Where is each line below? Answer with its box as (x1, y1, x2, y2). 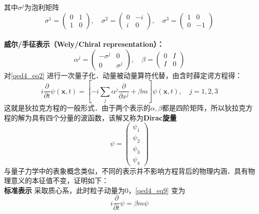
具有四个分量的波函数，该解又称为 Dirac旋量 (31, 112, 177, 122)
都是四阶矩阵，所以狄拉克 (162, 103, 246, 113)
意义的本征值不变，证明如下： (10, 175, 109, 186)
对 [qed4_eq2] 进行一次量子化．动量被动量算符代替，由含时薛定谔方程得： (4, 70, 242, 80)
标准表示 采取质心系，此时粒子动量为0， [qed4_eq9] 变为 (4, 185, 185, 195)
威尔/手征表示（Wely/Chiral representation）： (4, 39, 164, 49)
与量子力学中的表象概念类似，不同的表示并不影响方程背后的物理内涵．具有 (4, 165, 248, 176)
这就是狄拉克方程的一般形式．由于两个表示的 (4, 103, 150, 113)
